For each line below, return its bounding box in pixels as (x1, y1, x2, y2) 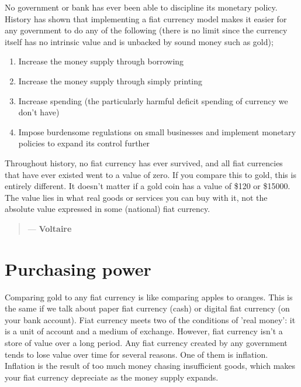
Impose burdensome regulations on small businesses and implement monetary (18, 125, 296, 138)
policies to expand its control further (18, 137, 150, 149)
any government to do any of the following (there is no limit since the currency (5, 24, 288, 36)
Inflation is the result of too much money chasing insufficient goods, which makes (5, 359, 296, 372)
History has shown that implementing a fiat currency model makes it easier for (5, 12, 287, 25)
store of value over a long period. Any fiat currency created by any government (5, 337, 288, 348)
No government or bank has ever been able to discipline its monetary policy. (5, 1, 278, 13)
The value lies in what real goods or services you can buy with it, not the (5, 191, 268, 203)
